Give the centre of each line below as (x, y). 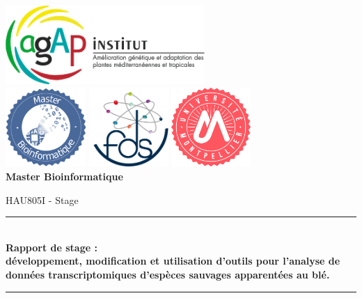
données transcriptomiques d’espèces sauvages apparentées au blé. (168, 274)
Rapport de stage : (52, 247)
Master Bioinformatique (64, 176)
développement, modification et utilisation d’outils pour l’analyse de (173, 261)
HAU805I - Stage (42, 199)
